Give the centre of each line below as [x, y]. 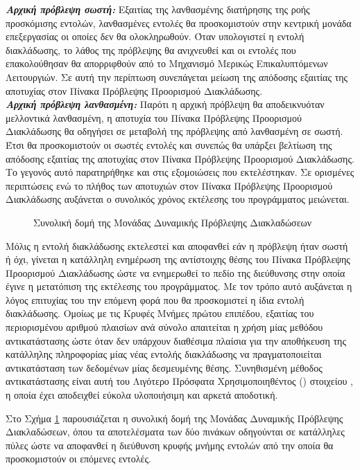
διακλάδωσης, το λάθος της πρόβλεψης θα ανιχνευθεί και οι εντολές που [151, 49]
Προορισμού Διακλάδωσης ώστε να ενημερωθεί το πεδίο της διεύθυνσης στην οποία [175, 272]
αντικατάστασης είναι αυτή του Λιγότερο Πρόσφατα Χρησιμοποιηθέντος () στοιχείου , [179, 381]
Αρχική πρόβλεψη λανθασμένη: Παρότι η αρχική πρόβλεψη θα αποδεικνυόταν [165, 104]
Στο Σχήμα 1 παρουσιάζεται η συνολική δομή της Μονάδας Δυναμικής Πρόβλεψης [174, 418]
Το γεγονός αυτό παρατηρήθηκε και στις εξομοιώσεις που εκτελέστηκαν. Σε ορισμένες [180, 172]
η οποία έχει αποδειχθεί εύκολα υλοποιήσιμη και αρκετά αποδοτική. [142, 395]
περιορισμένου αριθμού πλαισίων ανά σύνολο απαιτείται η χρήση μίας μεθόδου [164, 327]
